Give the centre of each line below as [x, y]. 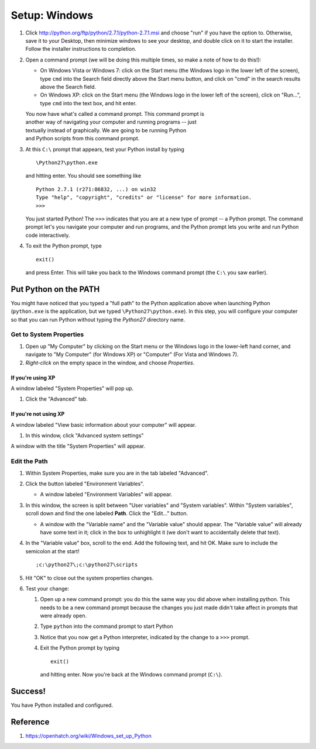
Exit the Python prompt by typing [80, 648]
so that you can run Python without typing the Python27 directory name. [98, 319]
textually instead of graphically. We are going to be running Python [106, 130]
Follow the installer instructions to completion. [81, 49]
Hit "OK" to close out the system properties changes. [90, 578]
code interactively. [48, 235]
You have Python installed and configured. [62, 705]
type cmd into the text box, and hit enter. [88, 103]
